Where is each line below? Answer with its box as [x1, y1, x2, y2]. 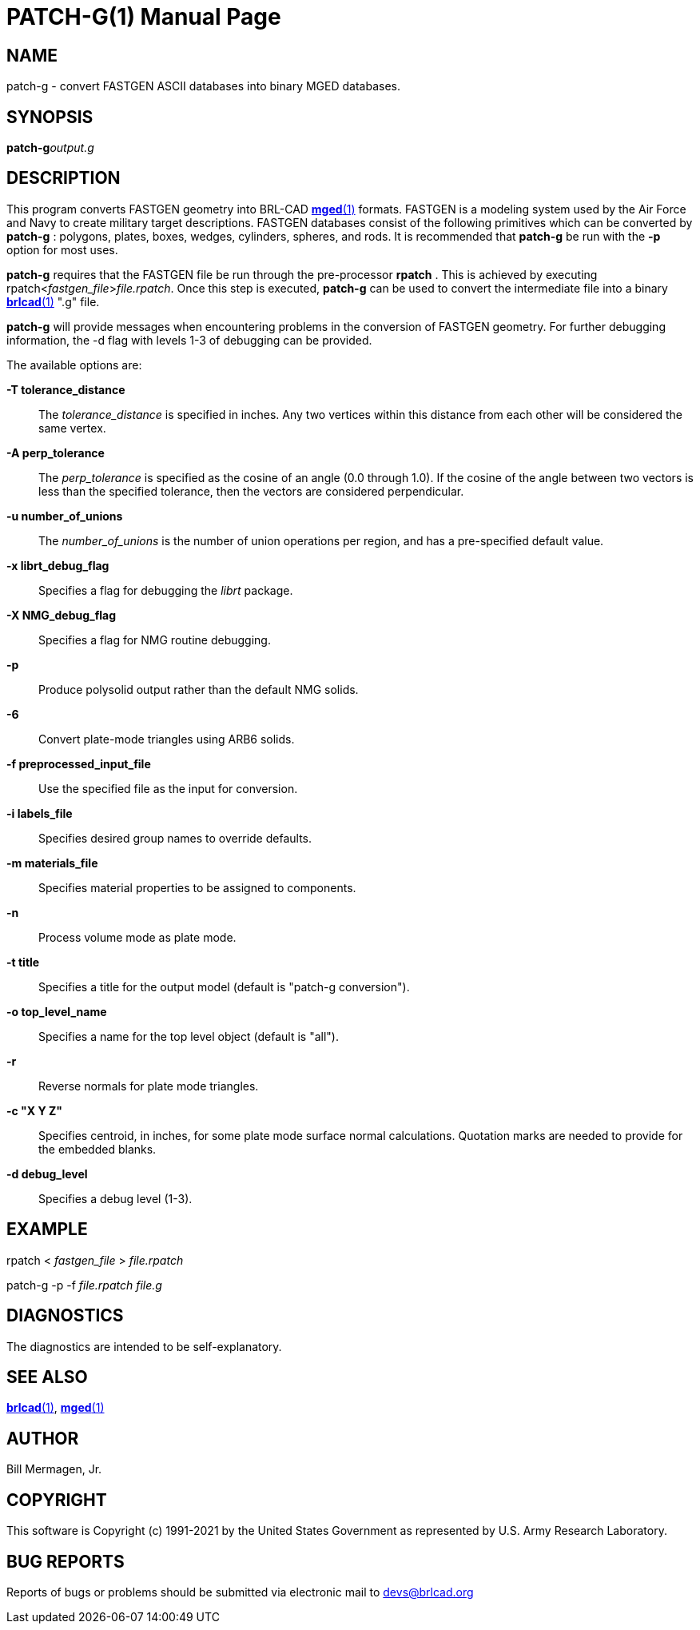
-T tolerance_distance [6, 382, 125, 397]
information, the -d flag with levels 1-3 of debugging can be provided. [6, 333, 372, 347]
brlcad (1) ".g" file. [6, 294, 100, 309]
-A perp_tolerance [6, 445, 105, 460]
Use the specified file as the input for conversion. [38, 781, 298, 795]
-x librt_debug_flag [6, 558, 109, 572]
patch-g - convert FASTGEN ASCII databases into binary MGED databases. [6, 79, 400, 94]
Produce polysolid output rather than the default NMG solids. [38, 682, 359, 696]
